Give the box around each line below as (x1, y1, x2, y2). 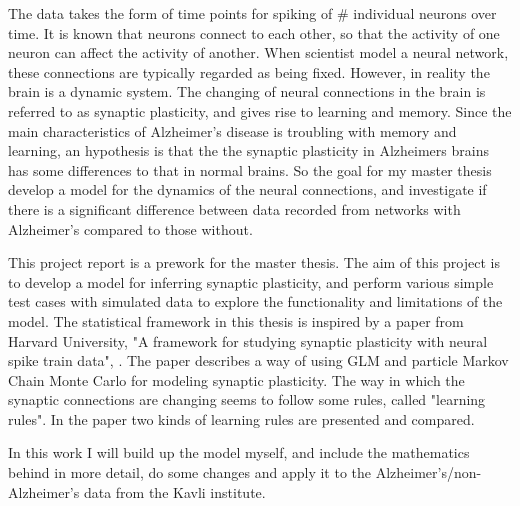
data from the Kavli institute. (83, 481, 266, 502)
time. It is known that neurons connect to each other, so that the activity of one (8, 22, 500, 43)
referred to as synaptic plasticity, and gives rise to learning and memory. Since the (8, 100, 512, 121)
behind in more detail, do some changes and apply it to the (8, 462, 372, 483)
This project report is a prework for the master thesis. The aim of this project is (8, 252, 500, 273)
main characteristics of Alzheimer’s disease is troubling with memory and (8, 120, 457, 141)
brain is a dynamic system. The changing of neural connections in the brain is (8, 81, 486, 102)
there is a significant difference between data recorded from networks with (8, 198, 461, 219)
